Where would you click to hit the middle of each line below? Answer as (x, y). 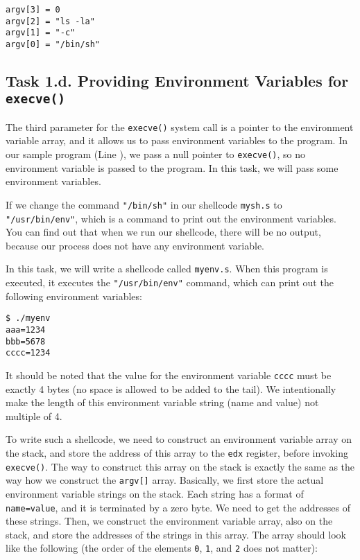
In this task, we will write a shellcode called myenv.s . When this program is (167, 269)
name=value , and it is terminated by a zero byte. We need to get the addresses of (178, 507)
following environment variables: (74, 296)
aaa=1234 (26, 330)
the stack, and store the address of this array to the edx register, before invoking (177, 452)
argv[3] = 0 (33, 10)
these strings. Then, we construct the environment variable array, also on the (169, 521)
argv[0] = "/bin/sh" (53, 44)
